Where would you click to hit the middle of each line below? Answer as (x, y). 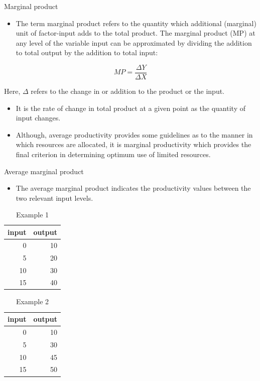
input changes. (38, 118)
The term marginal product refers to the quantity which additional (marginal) (136, 23)
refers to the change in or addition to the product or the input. (128, 91)
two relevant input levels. (54, 198)
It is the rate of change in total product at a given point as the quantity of (131, 108)
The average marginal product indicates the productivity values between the (133, 188)
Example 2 (32, 301)
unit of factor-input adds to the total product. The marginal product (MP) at (136, 33)
